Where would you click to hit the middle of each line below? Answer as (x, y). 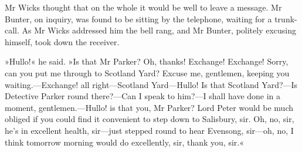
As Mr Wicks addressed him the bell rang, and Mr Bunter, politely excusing (159, 30)
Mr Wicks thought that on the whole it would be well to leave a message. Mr (143, 7)
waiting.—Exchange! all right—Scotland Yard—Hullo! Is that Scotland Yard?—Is (151, 84)
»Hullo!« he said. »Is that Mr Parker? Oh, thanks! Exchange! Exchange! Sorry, (147, 61)
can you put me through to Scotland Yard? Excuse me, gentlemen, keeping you (147, 72)
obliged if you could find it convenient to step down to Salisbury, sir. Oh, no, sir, (150, 119)
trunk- (286, 18)
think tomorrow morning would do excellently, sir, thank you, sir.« (124, 142)
